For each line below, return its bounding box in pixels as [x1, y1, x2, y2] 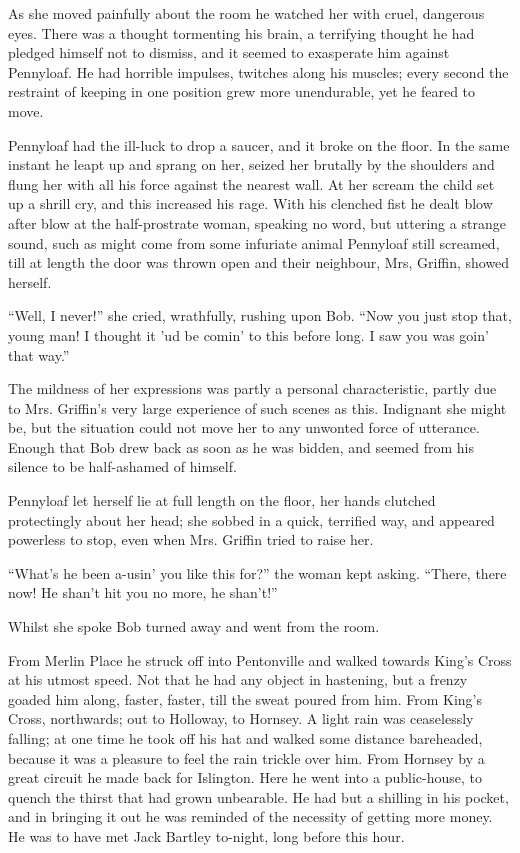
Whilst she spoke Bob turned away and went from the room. [8, 616, 380, 637]
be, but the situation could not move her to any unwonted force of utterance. [8, 417, 480, 438]
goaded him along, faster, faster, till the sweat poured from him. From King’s [8, 688, 482, 709]
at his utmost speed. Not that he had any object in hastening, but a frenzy [8, 669, 468, 690]
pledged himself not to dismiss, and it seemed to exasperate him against [8, 42, 450, 63]
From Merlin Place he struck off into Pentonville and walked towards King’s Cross [8, 649, 512, 670]
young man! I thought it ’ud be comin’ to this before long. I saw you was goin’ [8, 324, 489, 345]
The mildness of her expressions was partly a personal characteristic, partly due [8, 378, 497, 399]
